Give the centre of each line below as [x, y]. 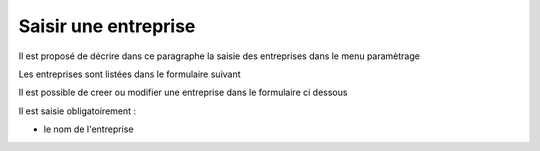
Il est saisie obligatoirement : [77, 111]
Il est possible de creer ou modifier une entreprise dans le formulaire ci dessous [183, 92]
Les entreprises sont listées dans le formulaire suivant [129, 74]
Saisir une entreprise [107, 26]
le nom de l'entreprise [88, 129]
